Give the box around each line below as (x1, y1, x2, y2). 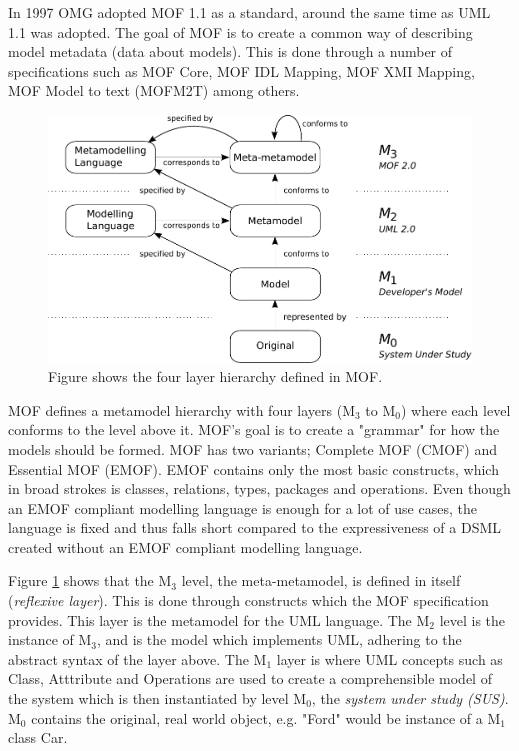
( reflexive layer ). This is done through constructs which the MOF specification (8, 590, 489, 611)
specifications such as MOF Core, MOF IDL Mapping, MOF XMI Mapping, (8, 60, 475, 81)
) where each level (401, 399, 511, 420)
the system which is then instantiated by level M (8, 688, 307, 709)
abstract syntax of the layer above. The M (8, 648, 267, 669)
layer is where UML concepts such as (276, 648, 503, 669)
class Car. (8, 727, 68, 748)
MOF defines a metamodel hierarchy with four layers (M (8, 399, 356, 420)
